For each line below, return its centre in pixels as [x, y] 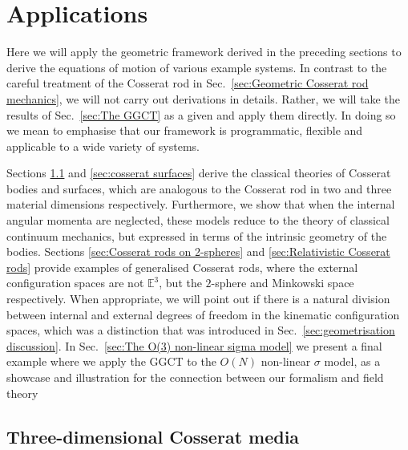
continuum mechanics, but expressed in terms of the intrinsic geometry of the [197, 235]
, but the [180, 283]
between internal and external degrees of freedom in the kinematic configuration [203, 314]
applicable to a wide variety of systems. [103, 146]
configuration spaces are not [75, 283]
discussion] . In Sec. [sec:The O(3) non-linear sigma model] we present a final [194, 345]
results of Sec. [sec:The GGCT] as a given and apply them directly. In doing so [201, 114]
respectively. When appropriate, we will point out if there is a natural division [198, 299]
